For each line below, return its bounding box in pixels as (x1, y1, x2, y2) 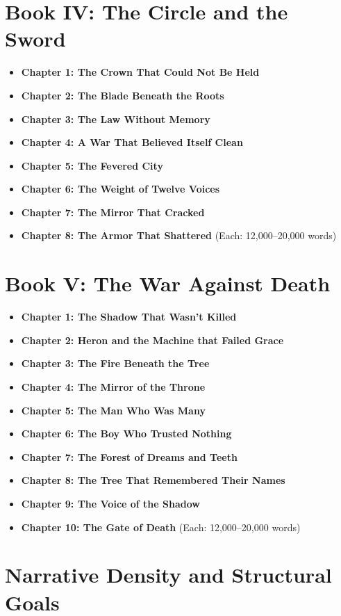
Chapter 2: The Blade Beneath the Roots (21, 88, 224, 102)
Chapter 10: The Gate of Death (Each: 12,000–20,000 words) (21, 519, 301, 534)
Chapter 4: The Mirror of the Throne (21, 379, 206, 394)
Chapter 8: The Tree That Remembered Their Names (21, 473, 285, 487)
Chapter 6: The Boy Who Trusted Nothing (21, 426, 232, 441)
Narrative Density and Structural (5, 560, 332, 589)
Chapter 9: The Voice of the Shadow (21, 496, 200, 510)
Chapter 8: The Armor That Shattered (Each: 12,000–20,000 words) (21, 228, 337, 243)
